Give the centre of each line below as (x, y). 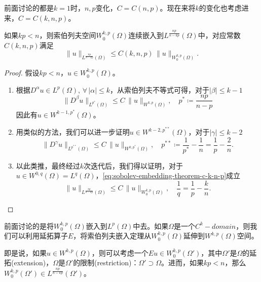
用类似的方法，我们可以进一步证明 (73, 132)
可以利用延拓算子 (39, 236)
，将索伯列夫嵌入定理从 (112, 236)
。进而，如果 (183, 263)
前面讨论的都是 (29, 8)
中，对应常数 (219, 35)
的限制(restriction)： (106, 263)
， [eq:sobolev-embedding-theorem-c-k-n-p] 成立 (168, 175)
